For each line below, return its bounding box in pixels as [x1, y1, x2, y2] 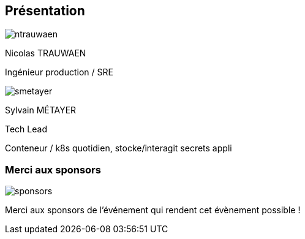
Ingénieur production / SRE [5, 67, 113, 78]
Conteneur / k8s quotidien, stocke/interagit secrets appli [5, 143, 232, 154]
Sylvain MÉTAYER [5, 105, 77, 116]
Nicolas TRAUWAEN [5, 48, 86, 59]
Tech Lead [5, 124, 47, 135]
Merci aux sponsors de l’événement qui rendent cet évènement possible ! [5, 205, 301, 216]
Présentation [5, 3, 85, 18]
